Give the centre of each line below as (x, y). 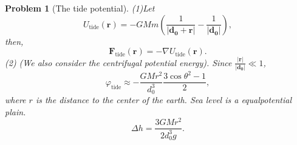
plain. (15, 111)
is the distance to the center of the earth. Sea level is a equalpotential (164, 100)
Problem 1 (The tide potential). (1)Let (80, 8)
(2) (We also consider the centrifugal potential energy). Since (118, 62)
